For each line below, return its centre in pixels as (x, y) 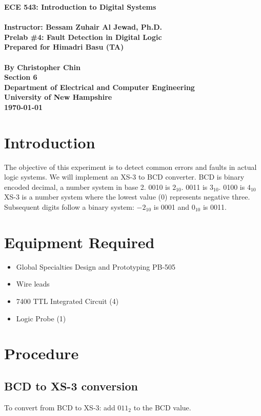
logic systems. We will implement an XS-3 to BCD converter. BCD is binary (124, 177)
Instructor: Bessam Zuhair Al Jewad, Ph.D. (83, 27)
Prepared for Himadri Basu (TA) (64, 47)
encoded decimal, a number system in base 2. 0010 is (87, 187)
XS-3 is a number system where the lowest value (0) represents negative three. (127, 197)
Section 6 (21, 77)
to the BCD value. (162, 407)
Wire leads (33, 284)
